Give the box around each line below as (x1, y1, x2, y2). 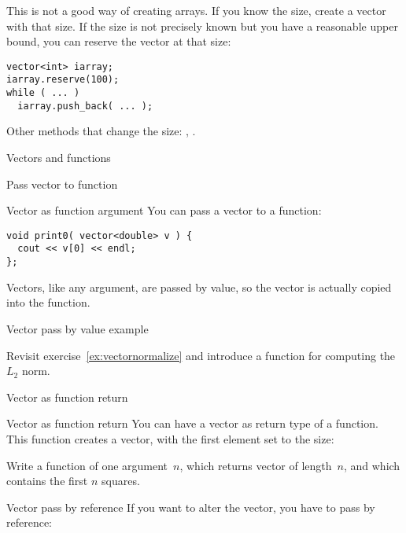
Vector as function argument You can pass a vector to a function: (6, 202, 322, 219)
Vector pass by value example (6, 320, 149, 336)
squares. (101, 472, 140, 489)
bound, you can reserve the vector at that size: (6, 33, 231, 50)
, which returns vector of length (179, 457, 332, 473)
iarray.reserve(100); (6, 74, 120, 86)
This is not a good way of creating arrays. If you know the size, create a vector (6, 2, 386, 18)
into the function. (6, 294, 90, 311)
